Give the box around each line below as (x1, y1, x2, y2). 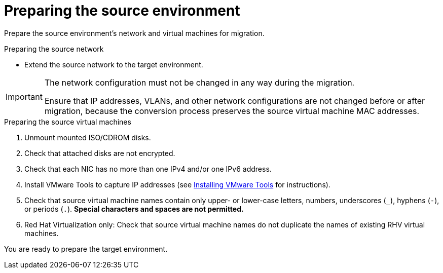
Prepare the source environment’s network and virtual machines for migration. (4, 28, 265, 37)
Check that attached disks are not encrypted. (24, 148, 175, 158)
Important (6, 91, 43, 102)
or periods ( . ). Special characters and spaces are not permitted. (24, 204, 244, 213)
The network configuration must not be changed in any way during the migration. (44, 77, 355, 88)
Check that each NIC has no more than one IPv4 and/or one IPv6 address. (24, 164, 272, 173)
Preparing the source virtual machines (4, 117, 131, 126)
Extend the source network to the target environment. (24, 60, 203, 69)
